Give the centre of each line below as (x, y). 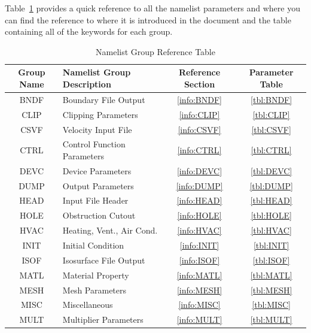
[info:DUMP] (199, 185)
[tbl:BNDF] (272, 99)
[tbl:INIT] (271, 245)
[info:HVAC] (199, 230)
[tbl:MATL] (271, 275)
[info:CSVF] (199, 129)
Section (199, 84)
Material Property (96, 275)
